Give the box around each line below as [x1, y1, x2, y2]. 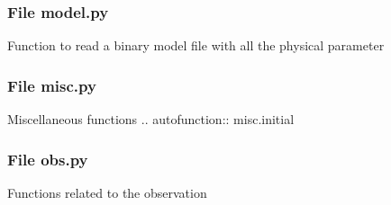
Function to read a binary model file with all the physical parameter [7, 36, 385, 55]
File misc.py [7, 74, 96, 96]
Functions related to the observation [7, 183, 207, 201]
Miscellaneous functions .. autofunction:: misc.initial [7, 110, 295, 129]
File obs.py [7, 147, 88, 170]
